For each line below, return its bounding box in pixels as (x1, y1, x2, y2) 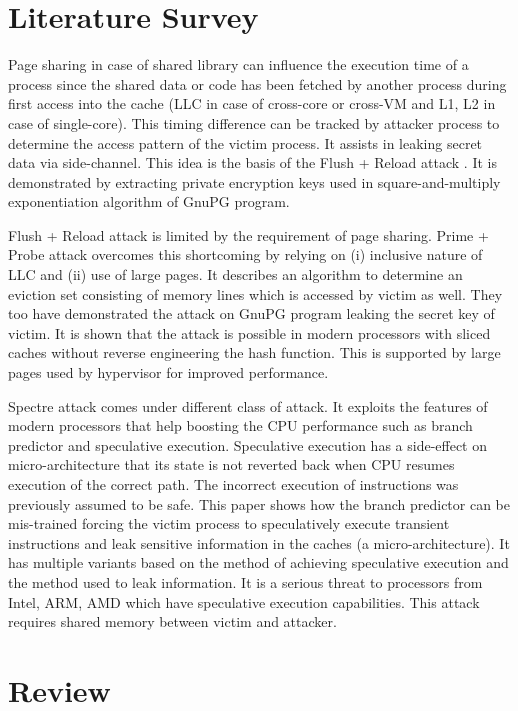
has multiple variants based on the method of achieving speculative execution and (8, 552, 509, 573)
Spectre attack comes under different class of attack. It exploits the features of (8, 395, 488, 416)
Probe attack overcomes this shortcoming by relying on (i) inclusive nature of (8, 244, 483, 265)
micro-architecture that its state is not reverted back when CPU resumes (8, 454, 455, 475)
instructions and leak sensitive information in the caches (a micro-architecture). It (8, 532, 510, 553)
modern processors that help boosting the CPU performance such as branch (8, 415, 473, 436)
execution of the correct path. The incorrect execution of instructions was (8, 474, 459, 494)
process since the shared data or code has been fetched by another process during (8, 73, 507, 94)
